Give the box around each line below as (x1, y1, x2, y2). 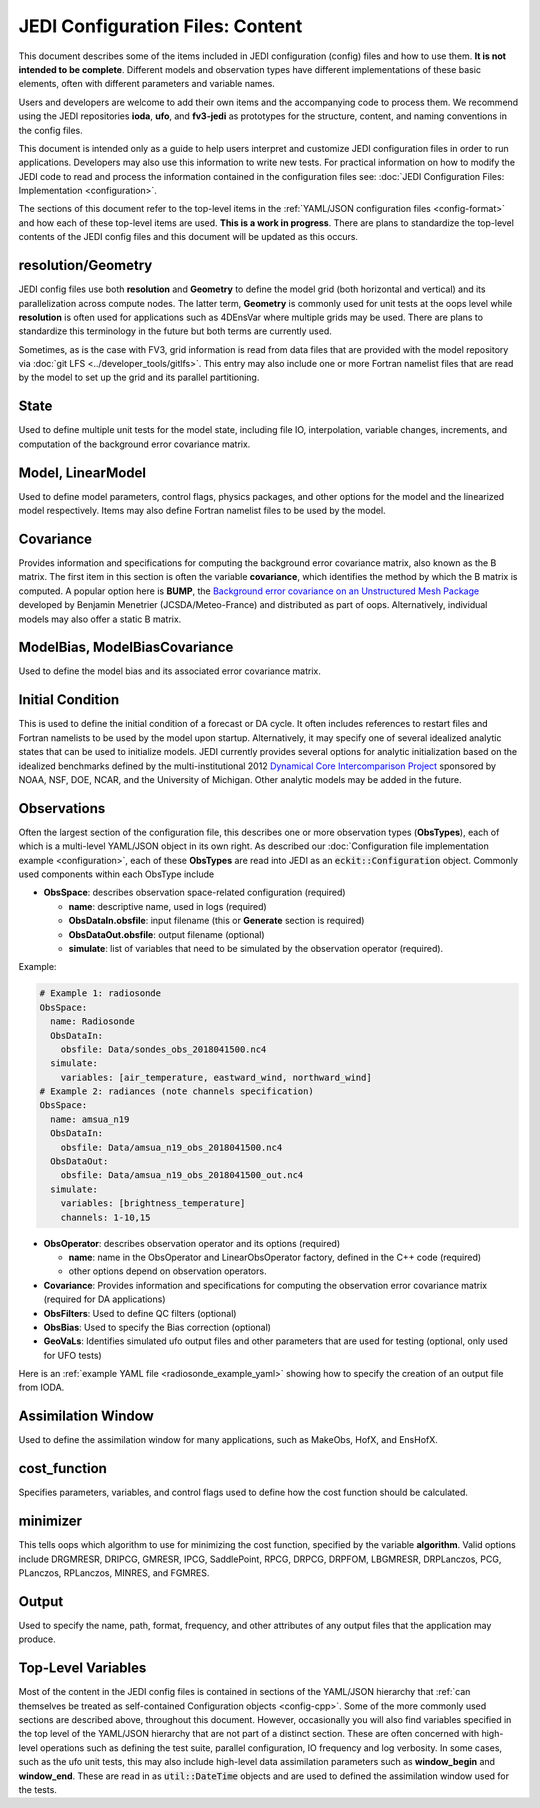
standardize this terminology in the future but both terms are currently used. (18, 325, 332, 337)
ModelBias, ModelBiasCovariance (18, 639, 234, 656)
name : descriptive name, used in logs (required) (68, 900, 267, 912)
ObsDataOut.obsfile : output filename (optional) (68, 928, 265, 940)
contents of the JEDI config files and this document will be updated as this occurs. (18, 231, 359, 243)
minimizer (18, 1513, 83, 1530)
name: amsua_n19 (50, 1113, 130, 1125)
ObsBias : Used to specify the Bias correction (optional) (43, 1321, 272, 1333)
